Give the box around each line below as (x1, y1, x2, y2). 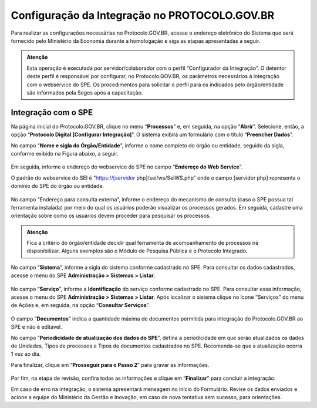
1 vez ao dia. (11, 350, 41, 358)
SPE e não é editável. (11, 323, 62, 331)
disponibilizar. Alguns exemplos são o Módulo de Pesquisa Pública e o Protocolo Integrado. (26, 247, 248, 255)
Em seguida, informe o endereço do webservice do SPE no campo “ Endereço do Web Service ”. (11, 163, 243, 170)
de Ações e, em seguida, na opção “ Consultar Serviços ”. (11, 302, 150, 309)
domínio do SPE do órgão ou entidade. (11, 183, 104, 190)
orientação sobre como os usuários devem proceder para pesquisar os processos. (11, 212, 211, 220)
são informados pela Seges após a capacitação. (26, 89, 143, 96)
